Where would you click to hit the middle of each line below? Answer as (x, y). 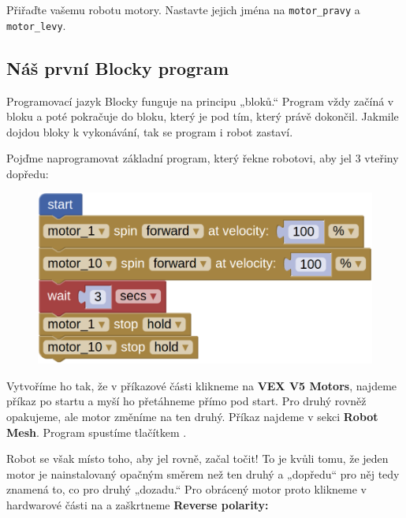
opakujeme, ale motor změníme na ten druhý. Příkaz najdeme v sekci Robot (192, 416)
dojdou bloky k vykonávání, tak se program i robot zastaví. (150, 131)
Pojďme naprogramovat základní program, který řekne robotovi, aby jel (179, 158)
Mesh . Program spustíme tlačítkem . (97, 432)
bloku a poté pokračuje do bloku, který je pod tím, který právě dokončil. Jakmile (203, 116)
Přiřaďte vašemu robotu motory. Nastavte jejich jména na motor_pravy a (183, 9)
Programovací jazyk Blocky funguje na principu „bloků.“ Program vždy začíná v (200, 101)
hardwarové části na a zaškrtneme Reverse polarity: (138, 504)
